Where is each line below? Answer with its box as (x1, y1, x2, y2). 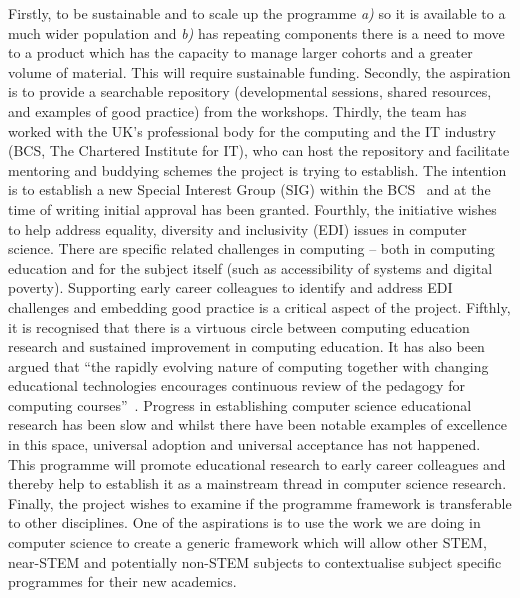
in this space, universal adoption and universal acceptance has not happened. (8, 434, 481, 455)
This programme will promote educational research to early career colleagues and (8, 453, 506, 474)
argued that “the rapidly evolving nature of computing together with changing (8, 355, 489, 376)
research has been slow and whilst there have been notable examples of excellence (8, 414, 507, 435)
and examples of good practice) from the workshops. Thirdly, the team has (8, 100, 467, 121)
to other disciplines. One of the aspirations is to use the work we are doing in (8, 512, 481, 533)
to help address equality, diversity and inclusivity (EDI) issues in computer (8, 218, 467, 239)
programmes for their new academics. (8, 571, 237, 592)
